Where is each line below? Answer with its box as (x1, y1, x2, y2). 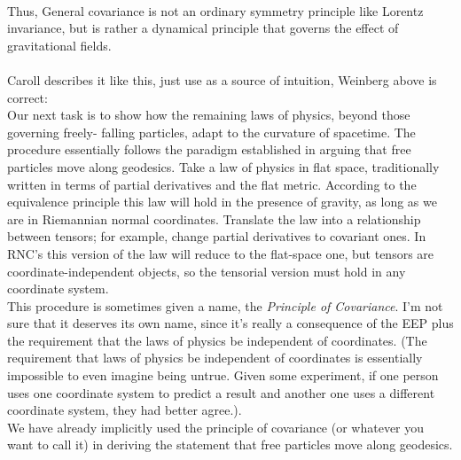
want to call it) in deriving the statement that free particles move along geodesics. (7, 435, 453, 454)
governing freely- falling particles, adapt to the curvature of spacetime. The (7, 122, 416, 141)
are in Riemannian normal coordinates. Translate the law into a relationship (7, 209, 421, 228)
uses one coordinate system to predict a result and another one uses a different (7, 383, 435, 402)
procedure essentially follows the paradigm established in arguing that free (7, 140, 411, 159)
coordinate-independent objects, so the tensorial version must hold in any (7, 261, 406, 280)
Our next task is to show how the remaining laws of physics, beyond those (7, 105, 410, 124)
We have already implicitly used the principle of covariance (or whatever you (7, 417, 425, 436)
